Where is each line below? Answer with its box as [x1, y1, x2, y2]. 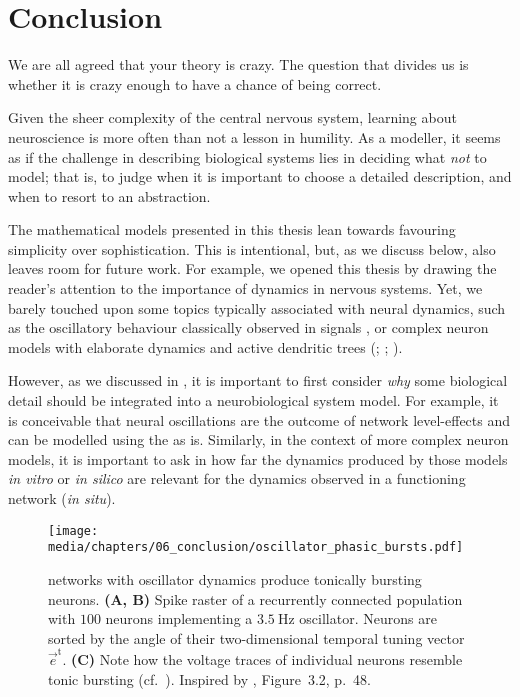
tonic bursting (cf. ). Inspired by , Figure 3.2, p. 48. [48, 668, 371, 689]
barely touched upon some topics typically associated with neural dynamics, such [8, 297, 506, 318]
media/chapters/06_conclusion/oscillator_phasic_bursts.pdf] [48, 540, 464, 555]
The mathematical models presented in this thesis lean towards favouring [8, 219, 456, 240]
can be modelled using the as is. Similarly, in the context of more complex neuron [8, 429, 509, 450]
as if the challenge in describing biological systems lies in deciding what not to [8, 146, 487, 167]
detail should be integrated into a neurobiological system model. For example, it [8, 390, 499, 411]
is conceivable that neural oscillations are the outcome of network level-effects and [8, 409, 511, 430]
